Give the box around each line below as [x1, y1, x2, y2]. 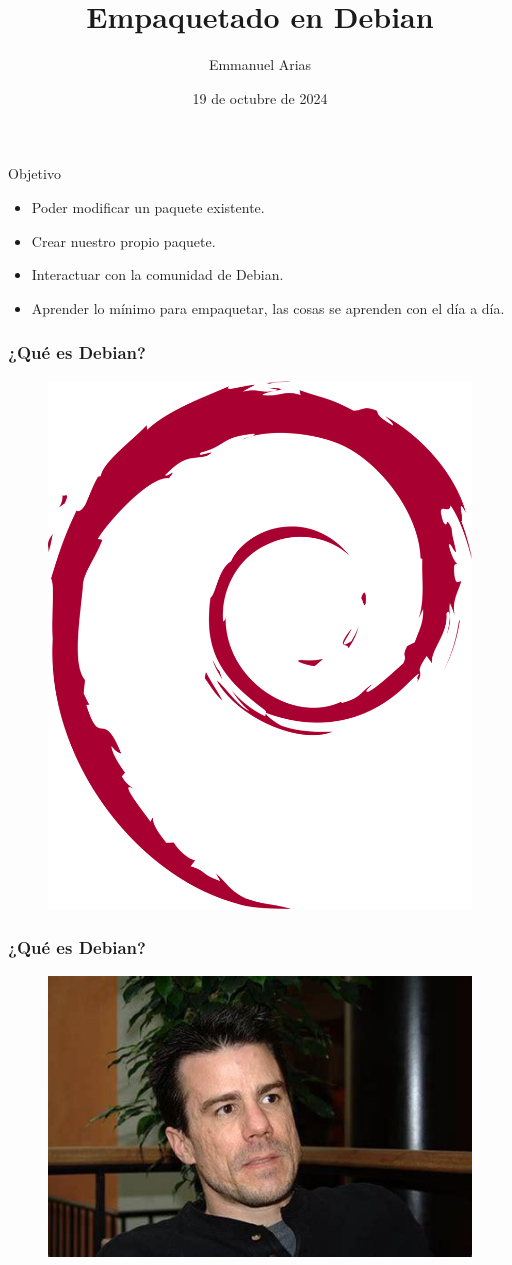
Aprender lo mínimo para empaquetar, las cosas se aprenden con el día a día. [31, 297, 505, 318]
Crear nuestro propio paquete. [31, 230, 216, 251]
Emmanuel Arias [208, 54, 312, 75]
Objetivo [8, 163, 61, 184]
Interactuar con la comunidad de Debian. [31, 264, 284, 285]
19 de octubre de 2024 [192, 87, 328, 108]
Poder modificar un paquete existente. [31, 196, 265, 217]
